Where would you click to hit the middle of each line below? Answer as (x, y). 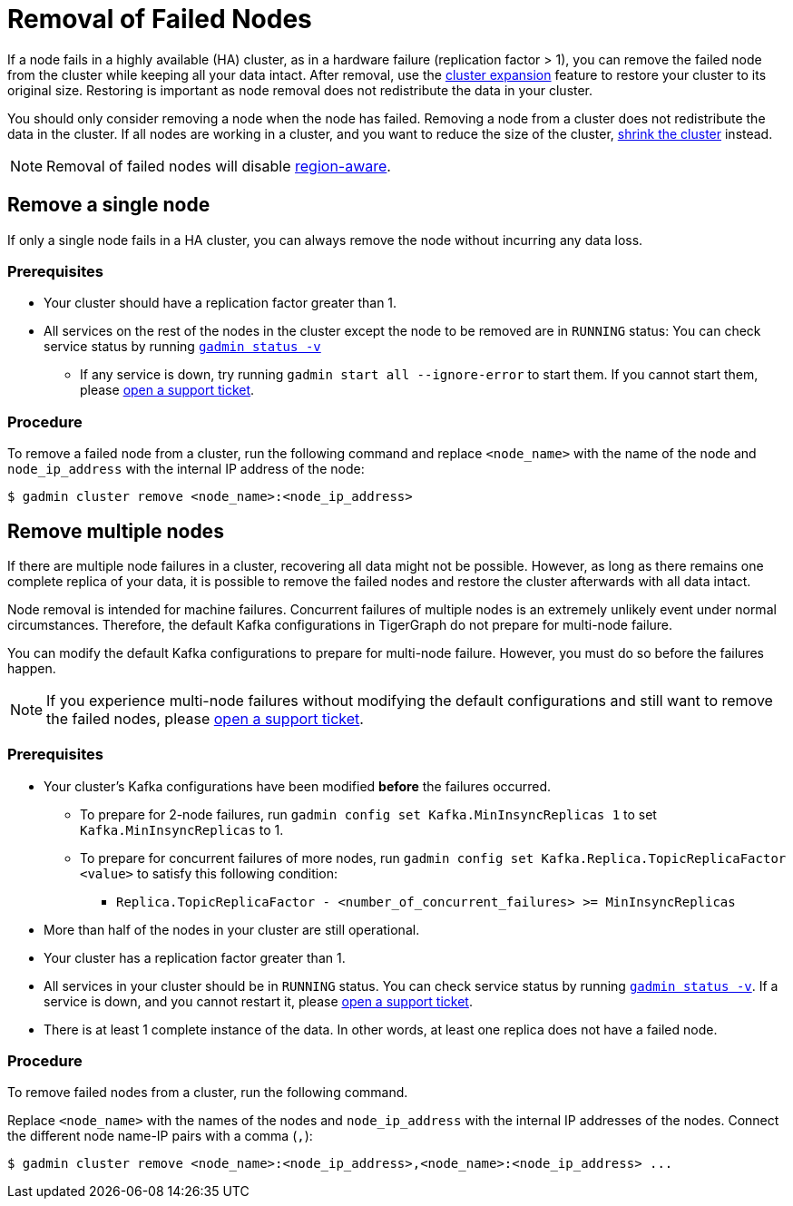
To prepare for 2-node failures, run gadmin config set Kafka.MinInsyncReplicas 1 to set (368, 814)
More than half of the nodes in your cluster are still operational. (232, 929)
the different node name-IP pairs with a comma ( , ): (160, 1136)
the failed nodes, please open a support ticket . (205, 718)
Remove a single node (109, 205)
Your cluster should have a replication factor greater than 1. (220, 303)
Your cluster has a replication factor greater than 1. (195, 957)
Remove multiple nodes (116, 531)
